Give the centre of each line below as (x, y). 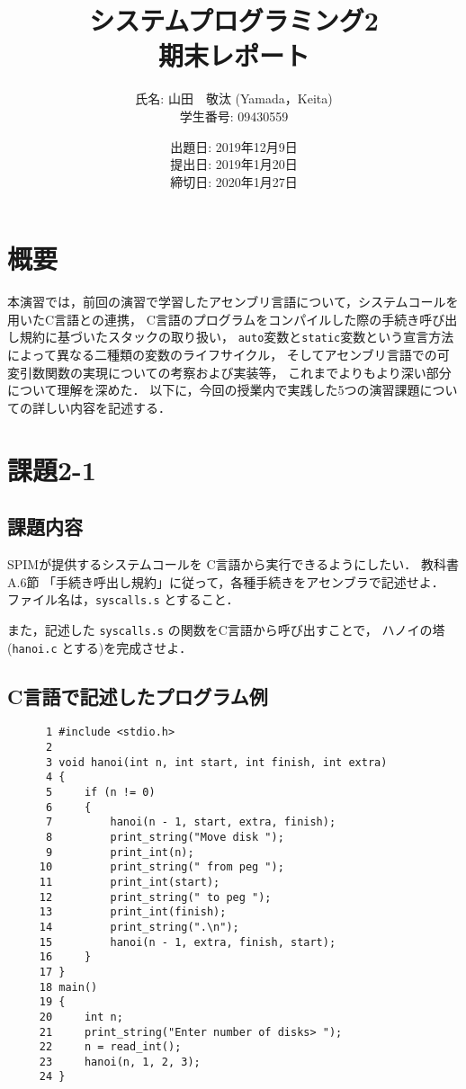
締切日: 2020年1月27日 (234, 181)
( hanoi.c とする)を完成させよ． (100, 647)
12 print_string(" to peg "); (155, 897)
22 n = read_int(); (110, 1047)
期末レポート (233, 55)
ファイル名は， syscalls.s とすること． (123, 599)
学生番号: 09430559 (234, 116)
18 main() (68, 987)
